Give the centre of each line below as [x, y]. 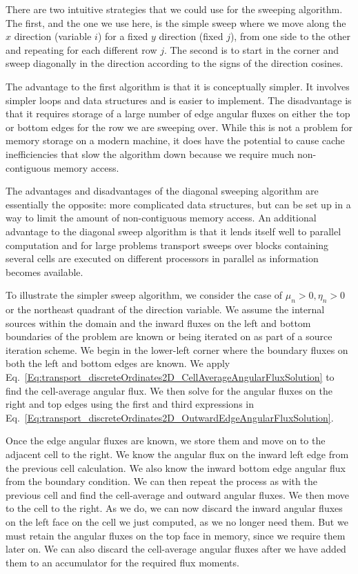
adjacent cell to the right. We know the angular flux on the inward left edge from [177, 454]
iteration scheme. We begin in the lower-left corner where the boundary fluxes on [177, 349]
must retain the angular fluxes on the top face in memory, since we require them [176, 535]
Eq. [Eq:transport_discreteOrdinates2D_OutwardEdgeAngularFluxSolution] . [170, 417]
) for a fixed [123, 36]
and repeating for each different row [81, 49]
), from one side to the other [290, 36]
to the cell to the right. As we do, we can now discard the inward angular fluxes [174, 508]
